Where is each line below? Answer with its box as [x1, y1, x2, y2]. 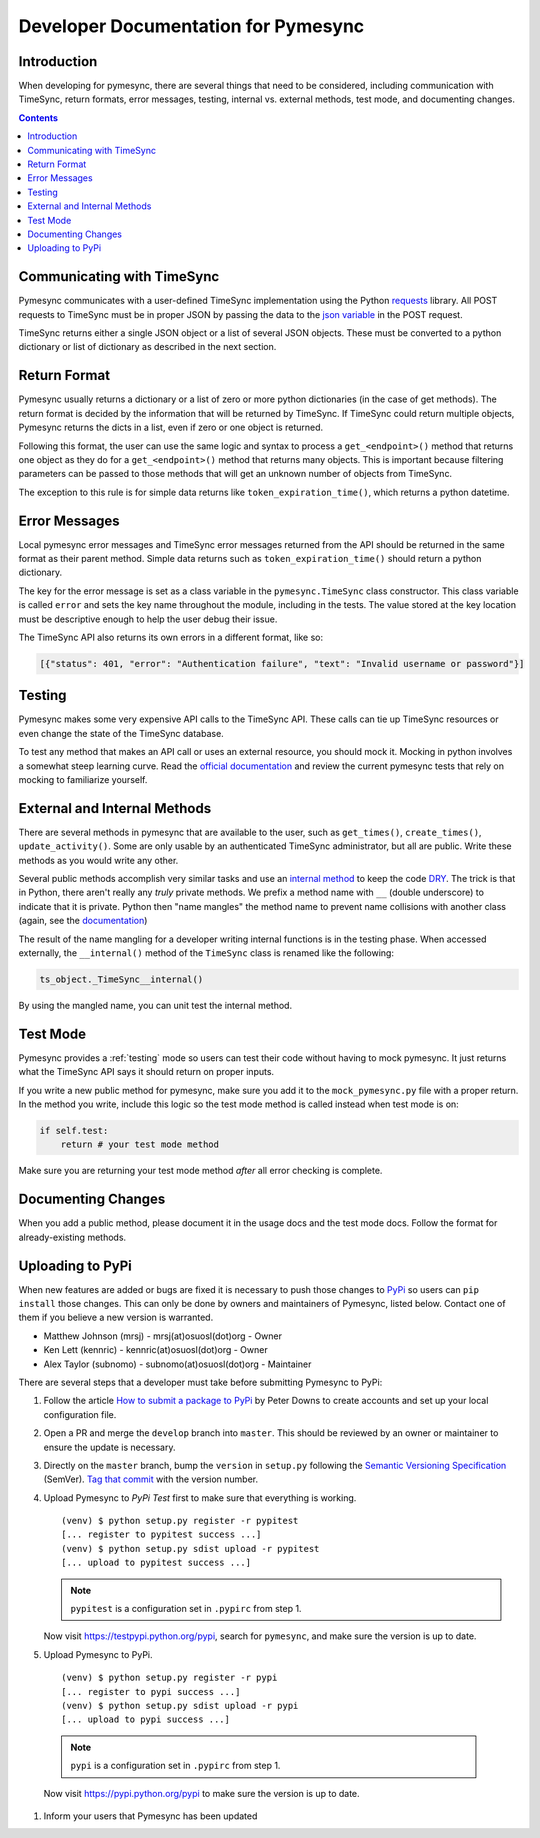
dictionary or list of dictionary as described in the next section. [18, 341, 277, 353]
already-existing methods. [18, 1231, 127, 1243]
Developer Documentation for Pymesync [18, 15, 365, 37]
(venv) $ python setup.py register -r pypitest [61, 1515, 299, 1527]
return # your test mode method [60, 1139, 220, 1150]
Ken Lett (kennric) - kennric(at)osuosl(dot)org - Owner [43, 1344, 269, 1356]
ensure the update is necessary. [43, 1441, 176, 1453]
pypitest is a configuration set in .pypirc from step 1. [70, 1603, 302, 1615]
